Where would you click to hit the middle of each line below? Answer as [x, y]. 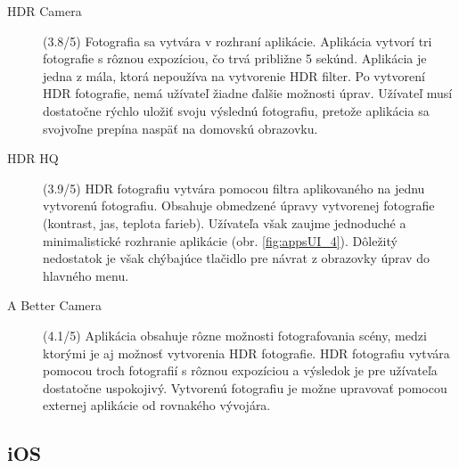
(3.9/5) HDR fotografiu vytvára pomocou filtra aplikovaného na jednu [234, 188]
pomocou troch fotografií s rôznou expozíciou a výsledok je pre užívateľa [240, 370]
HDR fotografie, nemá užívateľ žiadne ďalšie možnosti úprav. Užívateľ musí [248, 93]
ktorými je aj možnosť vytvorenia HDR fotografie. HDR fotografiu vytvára [246, 353]
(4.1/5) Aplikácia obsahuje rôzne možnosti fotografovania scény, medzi [235, 335]
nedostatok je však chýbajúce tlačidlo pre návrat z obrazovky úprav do [236, 258]
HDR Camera [45, 11]
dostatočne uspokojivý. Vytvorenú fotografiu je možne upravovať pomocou [245, 387]
